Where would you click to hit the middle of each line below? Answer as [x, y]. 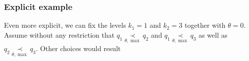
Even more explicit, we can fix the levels [65, 25]
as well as [213, 34]
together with [205, 25]
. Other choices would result [78, 48]
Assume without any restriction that [59, 34]
